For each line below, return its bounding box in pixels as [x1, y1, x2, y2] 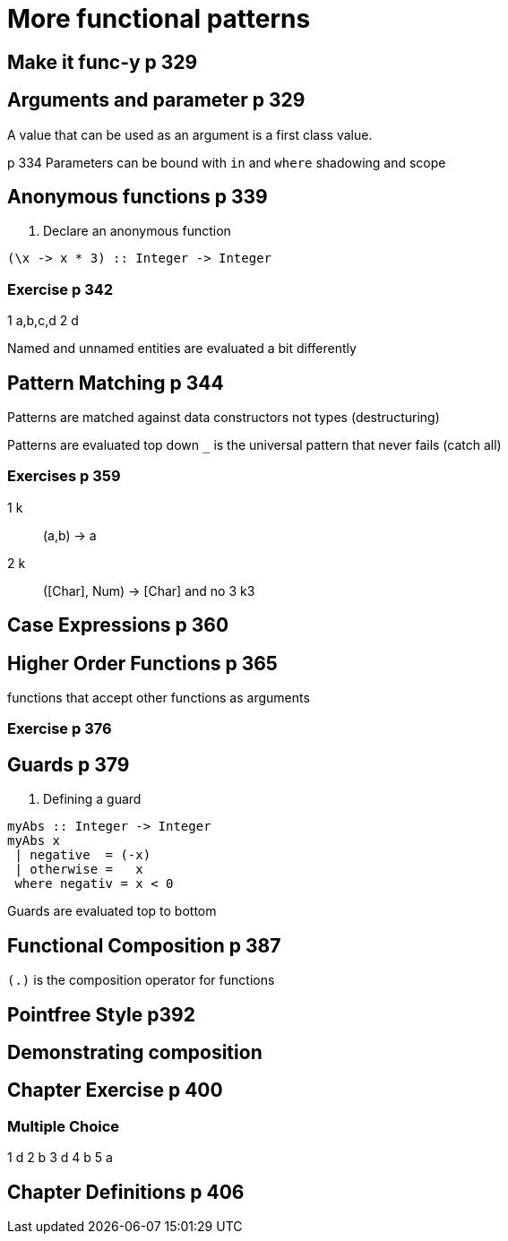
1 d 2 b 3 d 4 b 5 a [7, 1150, 113, 1166]
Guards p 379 [7, 753, 130, 776]
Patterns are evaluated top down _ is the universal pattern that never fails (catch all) [7, 437, 502, 453]
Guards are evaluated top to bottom [7, 903, 217, 919]
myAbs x [7, 833, 61, 849]
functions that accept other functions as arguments [7, 690, 310, 706]
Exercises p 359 [7, 467, 121, 486]
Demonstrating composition [7, 1040, 263, 1064]
